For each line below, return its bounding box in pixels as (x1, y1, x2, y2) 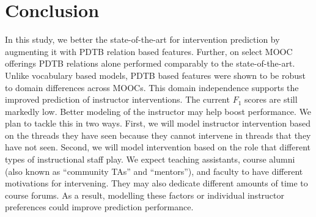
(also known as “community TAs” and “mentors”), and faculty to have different (5, 164, 303, 177)
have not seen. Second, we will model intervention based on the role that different (5, 141, 310, 153)
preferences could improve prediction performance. (5, 200, 194, 213)
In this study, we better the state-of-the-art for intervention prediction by (5, 33, 280, 46)
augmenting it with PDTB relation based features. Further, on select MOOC (5, 45, 293, 57)
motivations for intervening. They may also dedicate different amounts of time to (5, 177, 308, 189)
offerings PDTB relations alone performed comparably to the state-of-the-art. (5, 57, 295, 70)
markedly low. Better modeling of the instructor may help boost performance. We (5, 105, 312, 117)
